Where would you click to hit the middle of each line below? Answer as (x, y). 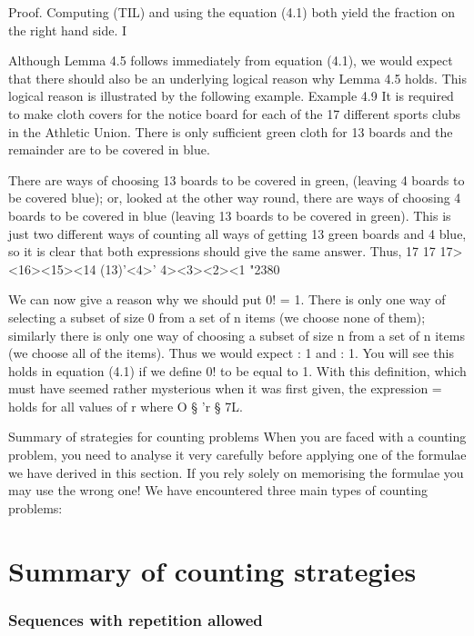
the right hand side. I (68, 30)
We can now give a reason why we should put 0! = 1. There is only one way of (227, 299)
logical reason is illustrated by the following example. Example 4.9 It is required (231, 96)
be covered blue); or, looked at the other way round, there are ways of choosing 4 (235, 198)
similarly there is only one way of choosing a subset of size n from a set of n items (237, 335)
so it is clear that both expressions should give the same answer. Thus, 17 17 (222, 251)
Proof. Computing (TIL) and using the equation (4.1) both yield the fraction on (232, 12)
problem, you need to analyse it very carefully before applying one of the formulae (237, 455)
